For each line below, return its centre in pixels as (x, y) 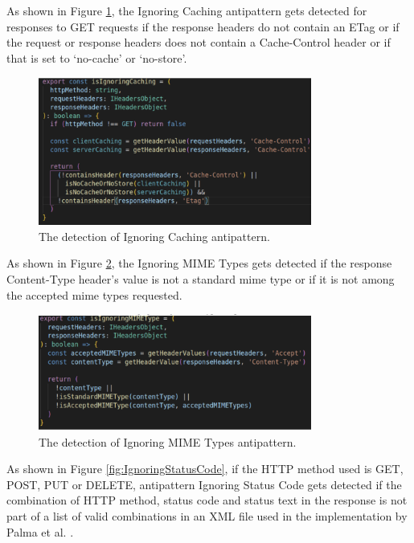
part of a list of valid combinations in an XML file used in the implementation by (207, 515)
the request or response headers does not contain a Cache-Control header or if (199, 42)
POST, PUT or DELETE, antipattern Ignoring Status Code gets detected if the (204, 484)
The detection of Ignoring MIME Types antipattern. (168, 441)
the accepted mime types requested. (94, 294)
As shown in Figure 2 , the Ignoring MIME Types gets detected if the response (199, 263)
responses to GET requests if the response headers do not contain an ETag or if (203, 26)
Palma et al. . (40, 531)
